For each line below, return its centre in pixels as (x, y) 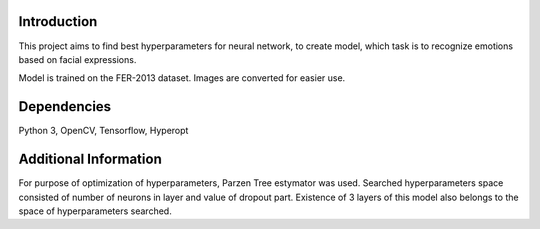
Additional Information (90, 159)
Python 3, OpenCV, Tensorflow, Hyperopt (103, 131)
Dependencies (65, 106)
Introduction (58, 21)
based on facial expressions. (77, 59)
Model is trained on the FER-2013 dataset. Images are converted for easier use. (182, 78)
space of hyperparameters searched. (95, 211)
